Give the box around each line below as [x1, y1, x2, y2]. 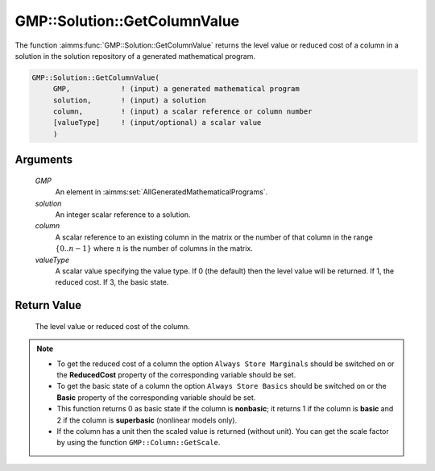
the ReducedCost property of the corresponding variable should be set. [56, 369, 296, 379]
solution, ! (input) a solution [52, 95, 207, 105]
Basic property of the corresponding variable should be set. [56, 392, 256, 402]
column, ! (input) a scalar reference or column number [52, 107, 313, 116]
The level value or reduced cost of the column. [35, 321, 190, 331]
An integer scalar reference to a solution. [55, 210, 191, 219]
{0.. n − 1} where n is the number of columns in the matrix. [55, 244, 254, 253]
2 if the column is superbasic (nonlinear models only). [56, 415, 238, 425]
